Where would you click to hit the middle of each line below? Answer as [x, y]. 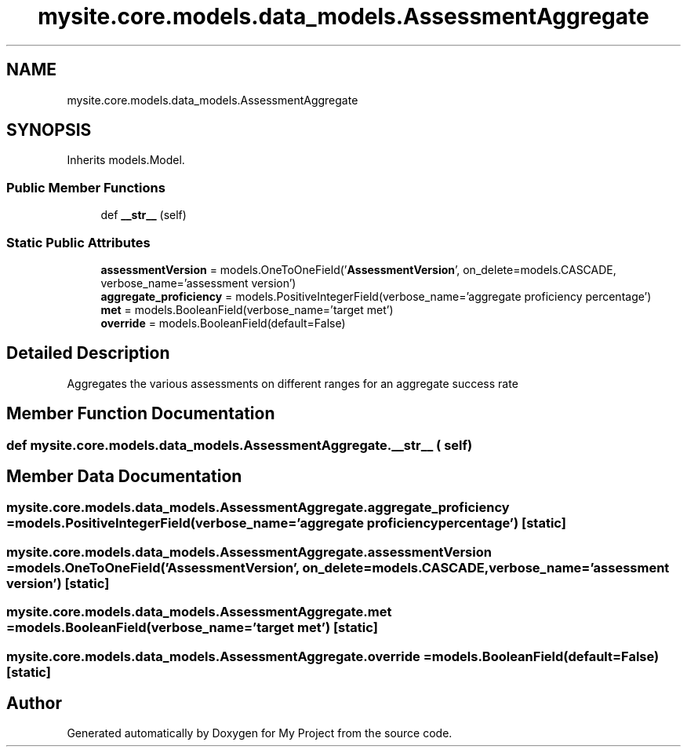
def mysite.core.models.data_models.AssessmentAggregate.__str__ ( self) [240, 445]
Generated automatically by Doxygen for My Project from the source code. [260, 733]
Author [34, 704]
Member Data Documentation [124, 477]
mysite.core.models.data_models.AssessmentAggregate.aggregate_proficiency [258, 508]
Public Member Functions [86, 187]
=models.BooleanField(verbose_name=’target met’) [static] [192, 628]
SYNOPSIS [49, 130]
